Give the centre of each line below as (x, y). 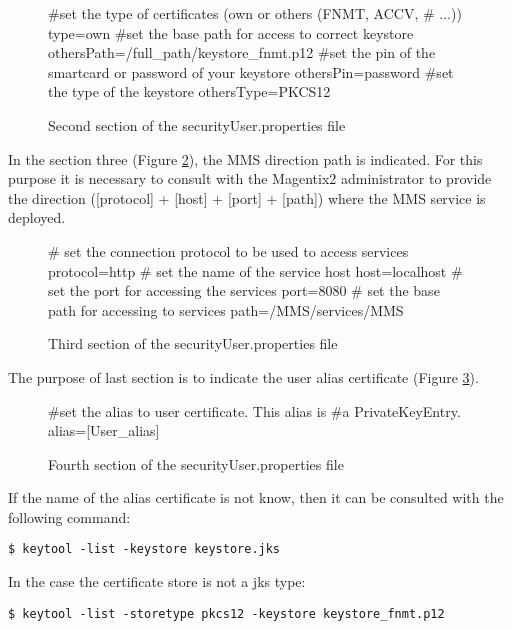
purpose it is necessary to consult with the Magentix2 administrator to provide (250, 178)
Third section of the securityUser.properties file (193, 343)
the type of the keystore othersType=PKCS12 (189, 91)
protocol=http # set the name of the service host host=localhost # (255, 270)
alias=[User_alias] (104, 430)
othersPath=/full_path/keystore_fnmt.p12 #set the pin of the (242, 52)
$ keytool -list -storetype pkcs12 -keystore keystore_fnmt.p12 (226, 613)
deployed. (37, 217)
